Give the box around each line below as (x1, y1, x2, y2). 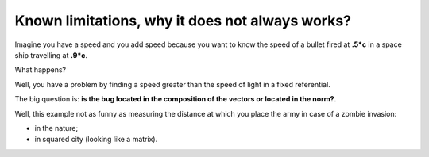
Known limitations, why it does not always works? (14, 12, 352, 29)
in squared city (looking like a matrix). (34, 135, 158, 144)
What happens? (14, 65, 67, 75)
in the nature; (34, 123, 79, 132)
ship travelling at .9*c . (14, 50, 87, 59)
